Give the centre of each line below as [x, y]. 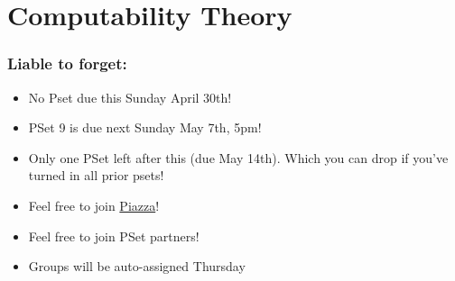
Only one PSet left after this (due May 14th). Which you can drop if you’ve [238, 157]
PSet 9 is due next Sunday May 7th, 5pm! [145, 127]
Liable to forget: [67, 63]
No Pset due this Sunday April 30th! [130, 97]
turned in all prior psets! [96, 175]
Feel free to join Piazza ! [94, 205]
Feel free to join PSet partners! [114, 236]
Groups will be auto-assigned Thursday [137, 266]
